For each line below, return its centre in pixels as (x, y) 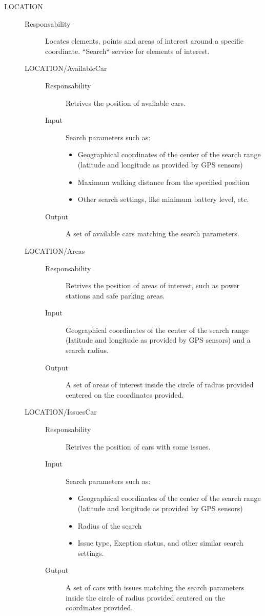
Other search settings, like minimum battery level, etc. (163, 199)
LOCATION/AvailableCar (66, 68)
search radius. (87, 350)
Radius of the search (110, 525)
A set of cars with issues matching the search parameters (155, 587)
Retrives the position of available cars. (126, 102)
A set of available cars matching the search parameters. (152, 234)
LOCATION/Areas (55, 250)
